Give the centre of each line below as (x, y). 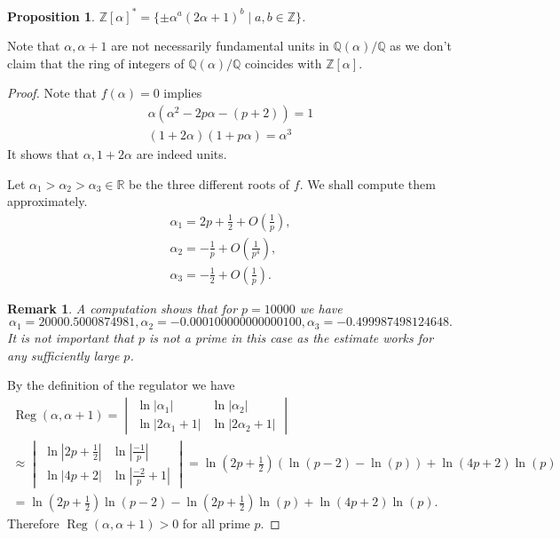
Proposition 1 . (51, 16)
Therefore (33, 523)
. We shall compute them (367, 183)
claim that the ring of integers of (96, 63)
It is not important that (71, 337)
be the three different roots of (209, 183)
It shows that (43, 154)
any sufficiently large (63, 355)
